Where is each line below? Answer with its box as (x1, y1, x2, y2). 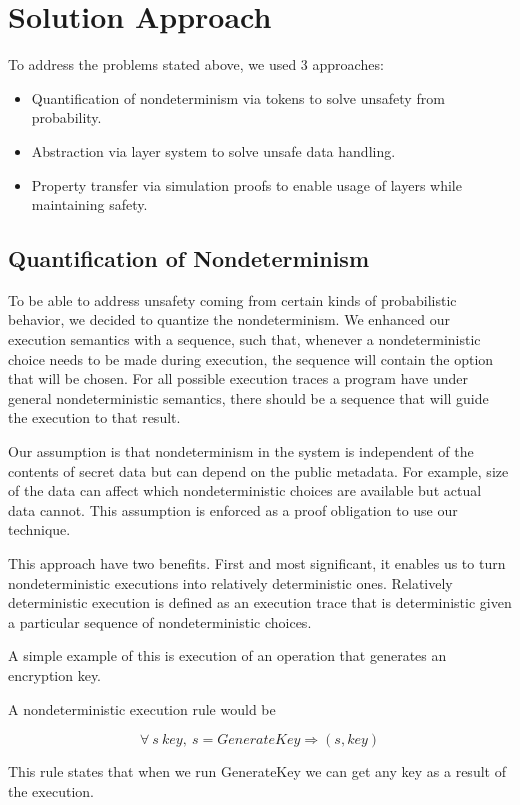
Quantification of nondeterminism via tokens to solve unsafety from (31, 87, 445, 108)
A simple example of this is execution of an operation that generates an (8, 645, 447, 666)
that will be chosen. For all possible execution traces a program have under (8, 368, 468, 389)
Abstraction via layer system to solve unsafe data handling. (31, 140, 396, 161)
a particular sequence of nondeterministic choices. (8, 611, 312, 632)
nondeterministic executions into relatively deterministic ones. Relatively (8, 572, 453, 593)
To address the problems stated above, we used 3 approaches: (8, 54, 384, 75)
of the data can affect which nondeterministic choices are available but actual (8, 480, 482, 501)
